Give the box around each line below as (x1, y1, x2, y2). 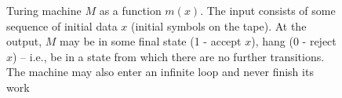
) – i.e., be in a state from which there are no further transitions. (13, 48, 325, 64)
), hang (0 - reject (251, 33, 337, 49)
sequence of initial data (6, 17, 118, 34)
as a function (99, 2, 162, 18)
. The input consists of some (200, 2, 336, 18)
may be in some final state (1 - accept (60, 33, 242, 49)
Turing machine (6, 2, 82, 18)
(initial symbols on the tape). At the (130, 17, 307, 34)
